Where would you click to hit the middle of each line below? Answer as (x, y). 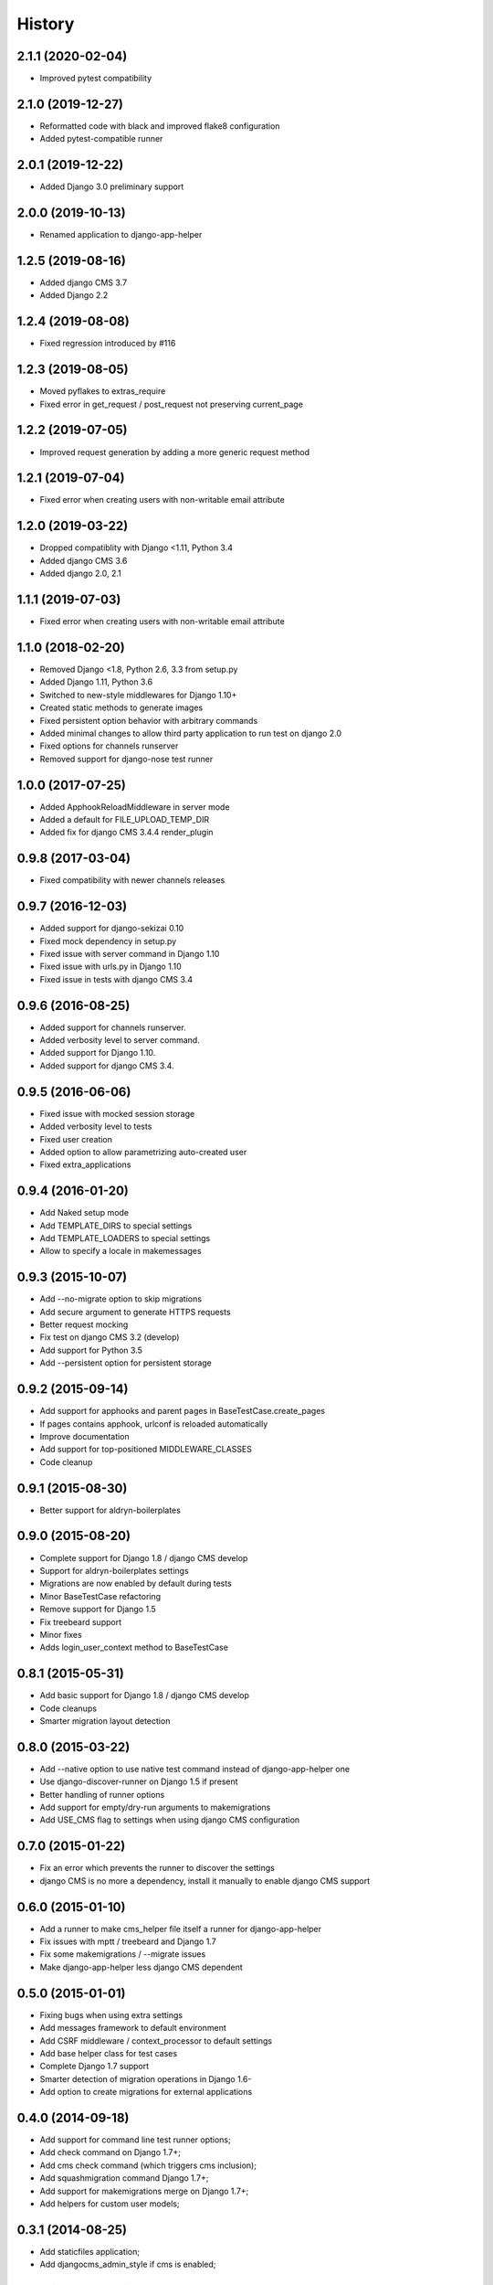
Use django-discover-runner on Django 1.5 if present (139, 1781)
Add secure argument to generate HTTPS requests (136, 1312)
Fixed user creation (76, 1139)
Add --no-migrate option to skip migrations (121, 1299)
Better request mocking (84, 1324)
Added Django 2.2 (74, 295)
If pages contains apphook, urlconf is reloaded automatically (154, 1424)
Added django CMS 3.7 (84, 282)
